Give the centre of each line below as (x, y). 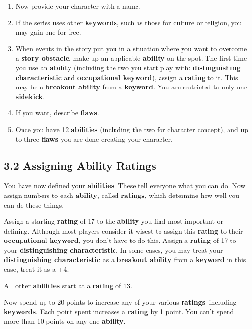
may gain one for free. (48, 32)
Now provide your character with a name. (78, 6)
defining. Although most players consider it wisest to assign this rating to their (124, 230)
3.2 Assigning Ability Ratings (80, 165)
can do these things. (34, 205)
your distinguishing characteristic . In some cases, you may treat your (114, 250)
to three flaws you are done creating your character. (94, 139)
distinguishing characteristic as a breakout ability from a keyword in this (125, 259)
